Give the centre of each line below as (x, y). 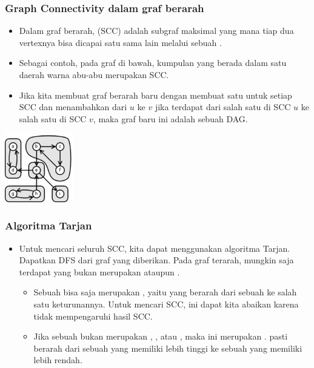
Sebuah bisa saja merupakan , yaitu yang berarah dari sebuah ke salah (165, 292)
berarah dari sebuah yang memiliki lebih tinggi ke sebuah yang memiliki (168, 348)
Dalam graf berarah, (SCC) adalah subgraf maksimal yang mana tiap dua (156, 31)
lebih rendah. (58, 360)
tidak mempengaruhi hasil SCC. (93, 316)
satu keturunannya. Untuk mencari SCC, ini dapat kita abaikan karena (166, 304)
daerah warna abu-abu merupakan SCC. (94, 74)
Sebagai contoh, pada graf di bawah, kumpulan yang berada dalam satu (153, 63)
